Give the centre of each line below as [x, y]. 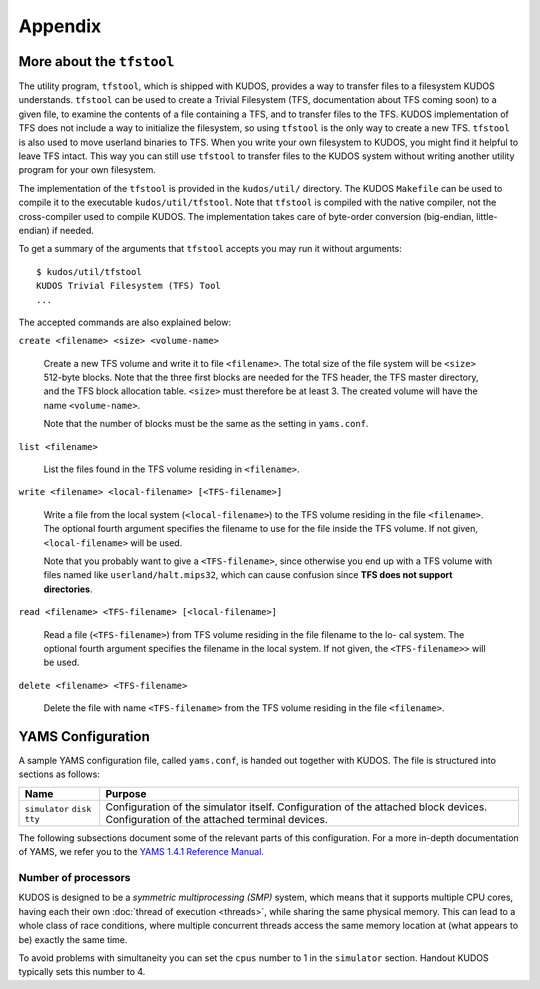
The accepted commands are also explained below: [125, 322]
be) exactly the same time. [73, 939]
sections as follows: [59, 774]
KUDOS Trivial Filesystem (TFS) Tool [129, 286]
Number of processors [74, 877]
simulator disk [58, 809]
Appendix [60, 26]
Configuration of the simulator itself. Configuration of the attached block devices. [296, 807]
